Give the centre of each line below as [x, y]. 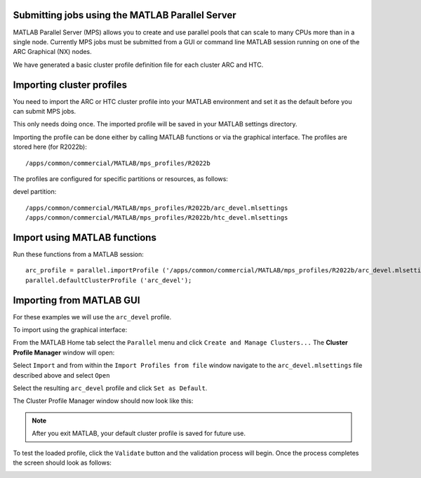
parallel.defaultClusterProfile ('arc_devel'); [109, 280]
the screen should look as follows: [62, 463]
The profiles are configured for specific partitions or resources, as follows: [120, 178]
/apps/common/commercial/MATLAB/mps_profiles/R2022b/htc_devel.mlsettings [157, 218]
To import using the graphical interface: [70, 330]
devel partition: [35, 192]
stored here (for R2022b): [50, 147]
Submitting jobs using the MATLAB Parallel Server [125, 15]
